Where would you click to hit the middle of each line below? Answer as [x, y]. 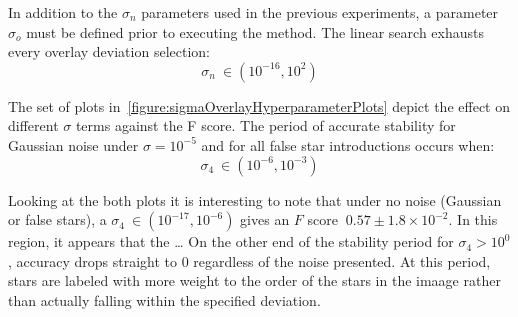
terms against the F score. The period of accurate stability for [265, 125]
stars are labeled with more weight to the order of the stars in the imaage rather [254, 280]
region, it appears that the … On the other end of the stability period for [231, 241]
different [33, 125]
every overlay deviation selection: [109, 51]
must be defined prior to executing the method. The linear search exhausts [255, 31]
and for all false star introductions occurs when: [348, 144]
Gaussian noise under [73, 144]
